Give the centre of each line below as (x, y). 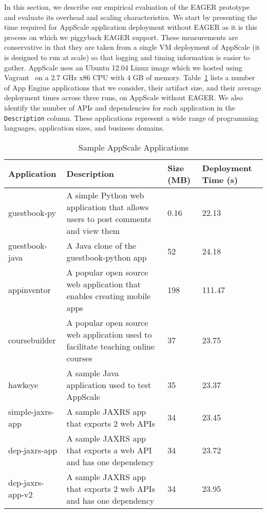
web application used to (109, 334)
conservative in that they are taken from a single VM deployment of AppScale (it (132, 47)
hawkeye (23, 384)
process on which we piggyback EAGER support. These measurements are (121, 37)
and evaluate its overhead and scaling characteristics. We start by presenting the (131, 17)
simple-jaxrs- (31, 411)
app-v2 (21, 494)
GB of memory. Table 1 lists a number (194, 77)
